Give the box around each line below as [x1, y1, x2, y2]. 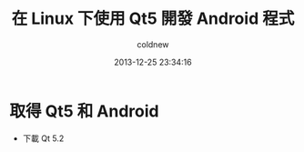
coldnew [137, 38, 169, 50]
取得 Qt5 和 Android [9, 101, 159, 121]
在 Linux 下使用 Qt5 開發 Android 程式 [11, 8, 295, 29]
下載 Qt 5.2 [22, 133, 65, 144]
